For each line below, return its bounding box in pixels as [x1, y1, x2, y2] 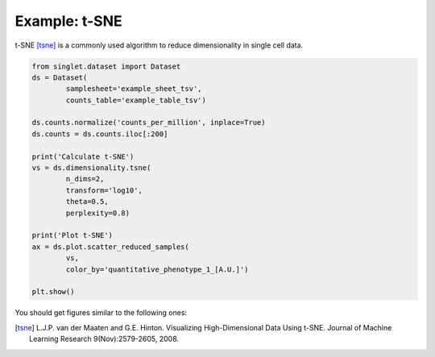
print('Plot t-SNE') [31, 230, 113, 240]
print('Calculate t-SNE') [31, 152, 135, 161]
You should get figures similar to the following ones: [14, 308, 188, 318]
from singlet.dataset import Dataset [31, 61, 181, 71]
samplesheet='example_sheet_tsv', [65, 85, 202, 93]
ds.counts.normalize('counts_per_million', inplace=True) [31, 118, 266, 127]
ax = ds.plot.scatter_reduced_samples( [31, 242, 189, 251]
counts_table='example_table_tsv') [65, 95, 207, 105]
